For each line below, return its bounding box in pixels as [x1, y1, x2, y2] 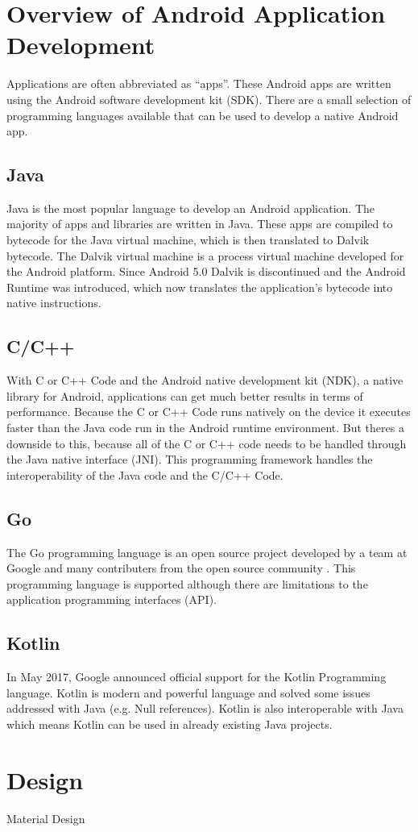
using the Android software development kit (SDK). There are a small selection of [6, 90, 412, 107]
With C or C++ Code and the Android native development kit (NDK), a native [6, 372, 404, 389]
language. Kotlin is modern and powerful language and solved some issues [6, 684, 370, 701]
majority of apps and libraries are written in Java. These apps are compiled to [6, 215, 393, 232]
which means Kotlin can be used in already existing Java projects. [6, 715, 333, 732]
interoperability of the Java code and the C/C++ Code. [6, 466, 283, 483]
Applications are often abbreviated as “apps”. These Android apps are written [6, 75, 391, 92]
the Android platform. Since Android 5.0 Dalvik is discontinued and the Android [6, 263, 406, 280]
